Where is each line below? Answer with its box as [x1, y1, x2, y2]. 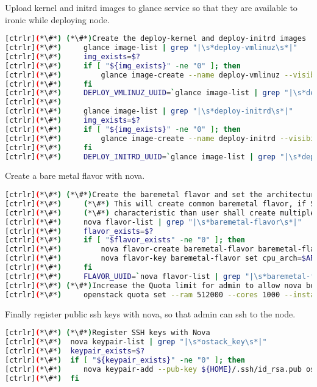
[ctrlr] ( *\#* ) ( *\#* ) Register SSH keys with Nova [5, 328, 210, 338]
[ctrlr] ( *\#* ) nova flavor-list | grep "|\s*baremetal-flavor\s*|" [5, 217, 302, 226]
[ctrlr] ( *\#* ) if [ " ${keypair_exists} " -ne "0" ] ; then [5, 355, 245, 364]
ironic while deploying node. [5, 13, 110, 26]
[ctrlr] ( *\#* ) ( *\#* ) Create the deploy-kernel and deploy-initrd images [5, 34, 307, 43]
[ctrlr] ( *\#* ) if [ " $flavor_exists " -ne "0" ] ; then [5, 236, 245, 245]
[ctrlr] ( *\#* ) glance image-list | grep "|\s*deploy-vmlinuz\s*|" [5, 43, 297, 52]
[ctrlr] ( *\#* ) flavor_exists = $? [5, 226, 154, 236]
